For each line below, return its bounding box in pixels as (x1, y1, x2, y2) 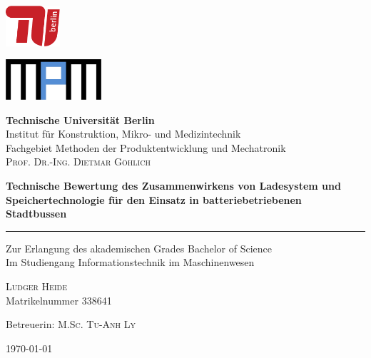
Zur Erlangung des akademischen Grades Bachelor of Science (6, 240, 273, 255)
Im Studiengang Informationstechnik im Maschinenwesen (6, 255, 255, 270)
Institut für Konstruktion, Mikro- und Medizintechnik (6, 126, 241, 141)
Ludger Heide (6, 278, 67, 293)
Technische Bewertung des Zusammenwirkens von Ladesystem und (6, 178, 341, 193)
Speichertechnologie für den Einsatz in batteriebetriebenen (6, 192, 302, 207)
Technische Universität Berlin (6, 112, 155, 127)
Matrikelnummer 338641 (6, 292, 112, 307)
